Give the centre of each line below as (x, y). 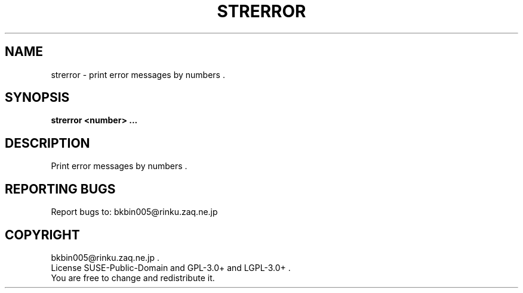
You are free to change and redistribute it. (133, 278)
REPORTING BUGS (60, 189)
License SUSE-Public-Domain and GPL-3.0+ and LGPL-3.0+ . (171, 267)
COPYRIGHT (42, 235)
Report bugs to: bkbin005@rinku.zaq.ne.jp (134, 212)
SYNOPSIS (37, 98)
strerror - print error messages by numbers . (138, 74)
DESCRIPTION (47, 143)
